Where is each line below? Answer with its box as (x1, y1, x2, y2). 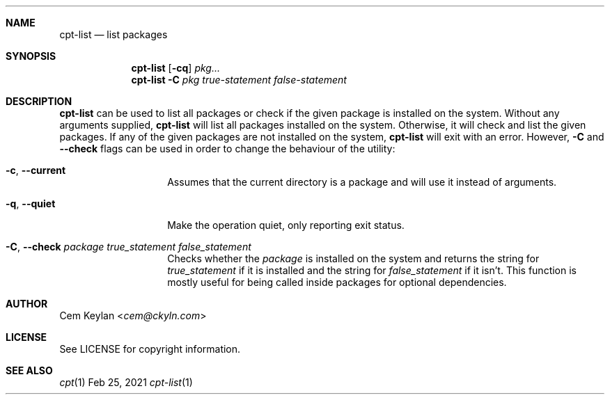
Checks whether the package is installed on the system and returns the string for (167, 253, 540, 264)
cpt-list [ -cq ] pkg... (131, 62, 220, 74)
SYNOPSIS (6, 50, 56, 62)
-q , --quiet (6, 198, 56, 209)
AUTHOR (6, 298, 48, 310)
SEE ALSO (6, 365, 53, 376)
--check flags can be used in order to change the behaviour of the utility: (59, 143, 396, 154)
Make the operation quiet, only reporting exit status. (167, 219, 405, 231)
